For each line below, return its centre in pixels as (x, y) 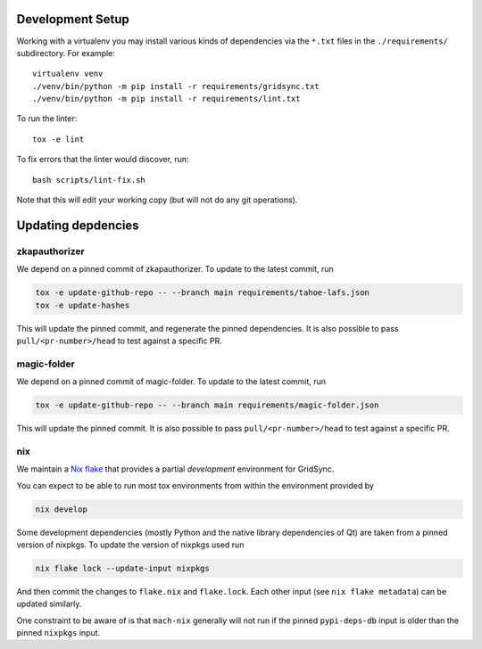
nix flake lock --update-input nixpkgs (122, 568)
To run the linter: (47, 119)
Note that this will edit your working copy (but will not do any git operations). (157, 200)
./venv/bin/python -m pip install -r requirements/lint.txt (166, 99)
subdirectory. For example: (66, 53)
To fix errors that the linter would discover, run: (103, 160)
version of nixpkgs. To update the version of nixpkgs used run (130, 545)
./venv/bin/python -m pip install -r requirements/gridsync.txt (176, 86)
